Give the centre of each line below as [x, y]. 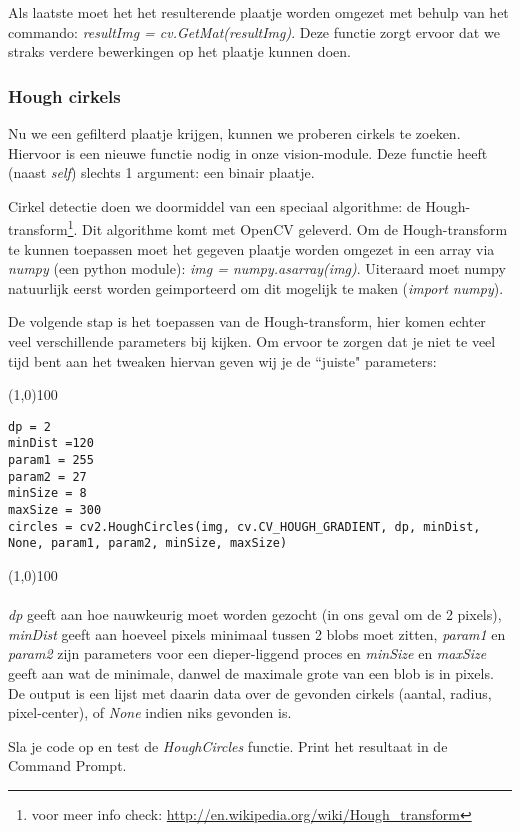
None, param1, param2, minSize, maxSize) [148, 543]
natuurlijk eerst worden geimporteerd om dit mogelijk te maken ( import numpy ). [256, 287]
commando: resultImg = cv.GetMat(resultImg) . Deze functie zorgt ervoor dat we [254, 31]
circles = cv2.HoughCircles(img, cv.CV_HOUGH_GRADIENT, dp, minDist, [244, 526]
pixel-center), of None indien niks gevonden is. [150, 712]
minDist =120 [51, 443]
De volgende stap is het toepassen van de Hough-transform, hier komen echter [247, 321]
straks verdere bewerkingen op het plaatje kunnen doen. [179, 51]
